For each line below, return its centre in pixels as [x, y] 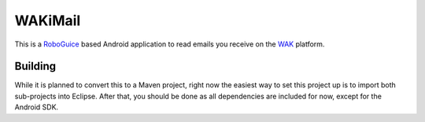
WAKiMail [48, 20]
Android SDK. [37, 107]
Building [35, 67]
